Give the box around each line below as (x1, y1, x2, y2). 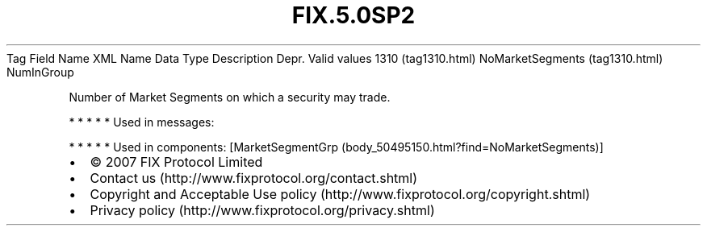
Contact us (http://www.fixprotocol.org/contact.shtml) (90, 169, 418, 186)
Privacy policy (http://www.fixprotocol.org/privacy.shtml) (90, 201, 435, 218)
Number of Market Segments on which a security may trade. (69, 89, 391, 104)
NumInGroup (6, 64, 74, 79)
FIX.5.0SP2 (291, 2, 416, 29)
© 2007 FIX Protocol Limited (90, 153, 263, 170)
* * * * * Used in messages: (69, 114, 215, 129)
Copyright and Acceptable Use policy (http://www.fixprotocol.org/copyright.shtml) (90, 185, 591, 202)
